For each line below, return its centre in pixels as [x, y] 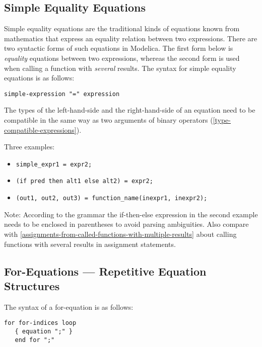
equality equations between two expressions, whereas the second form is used [122, 58]
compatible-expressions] [40, 129]
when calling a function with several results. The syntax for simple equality [120, 68]
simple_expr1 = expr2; [54, 164]
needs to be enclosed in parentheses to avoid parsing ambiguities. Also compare [126, 224]
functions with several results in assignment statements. [90, 244]
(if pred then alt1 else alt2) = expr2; [84, 181]
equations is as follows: [39, 78]
